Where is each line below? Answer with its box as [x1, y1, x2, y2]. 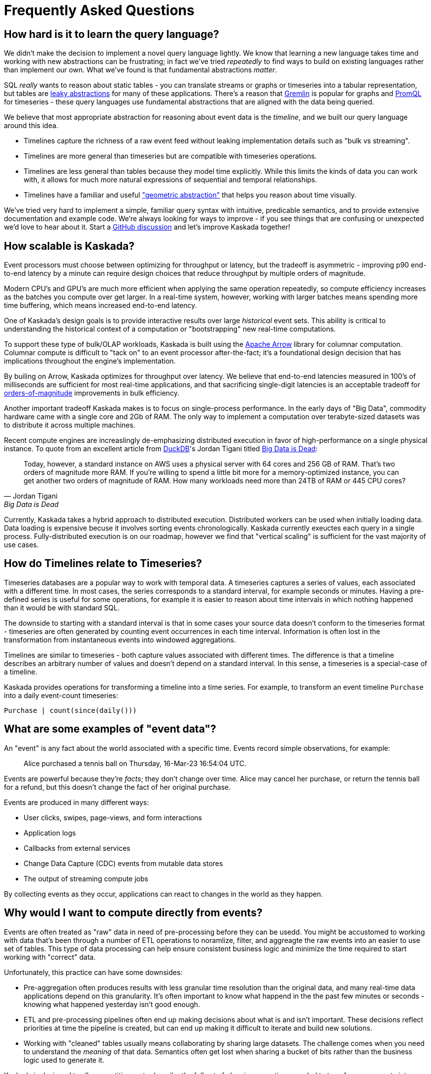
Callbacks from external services [24, 843, 131, 852]
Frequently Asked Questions [4, 2, 195, 19]
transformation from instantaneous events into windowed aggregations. [4, 635, 236, 644]
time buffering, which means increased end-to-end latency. [4, 301, 197, 310]
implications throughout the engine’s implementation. [4, 357, 176, 366]
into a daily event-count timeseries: [4, 691, 118, 700]
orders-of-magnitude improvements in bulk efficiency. [4, 389, 180, 398]
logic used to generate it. [24, 1055, 104, 1064]
